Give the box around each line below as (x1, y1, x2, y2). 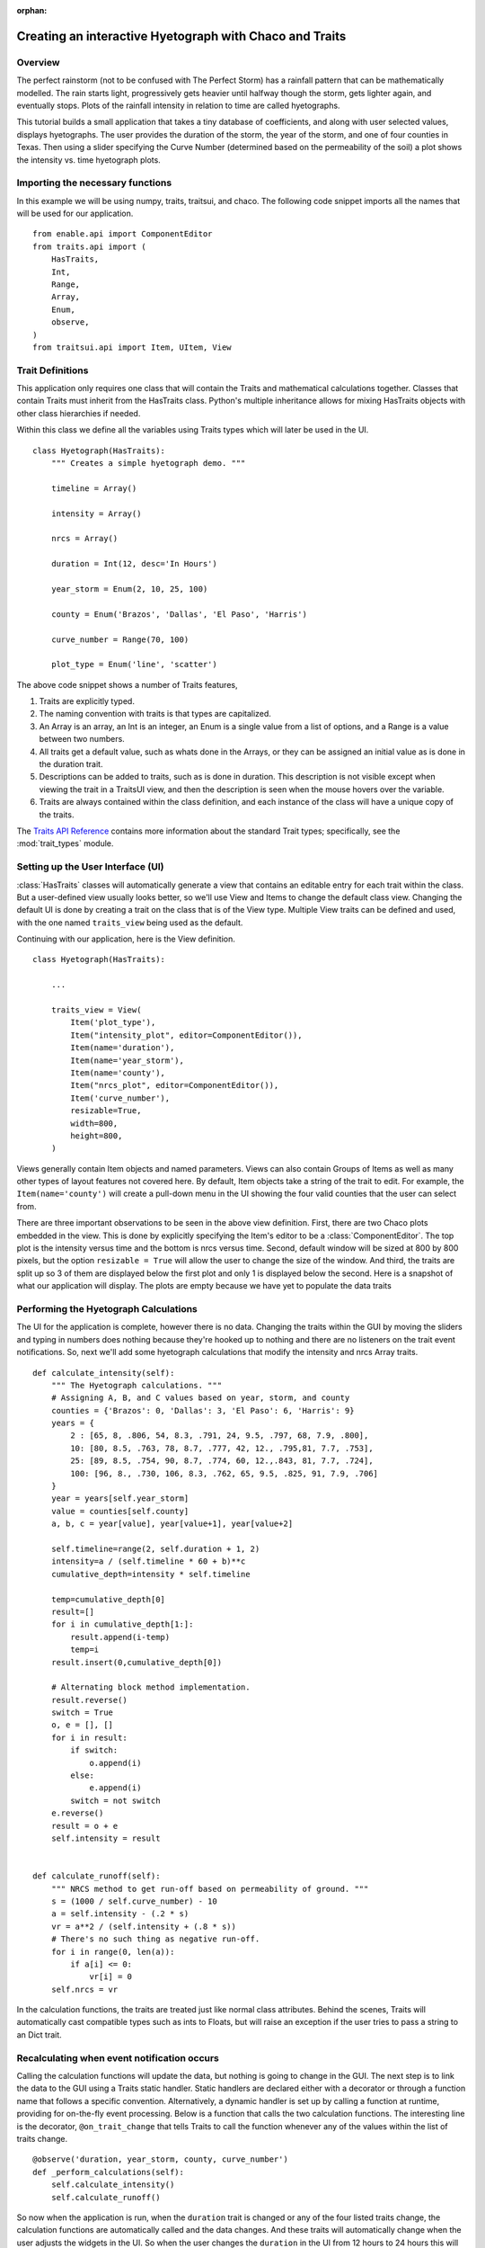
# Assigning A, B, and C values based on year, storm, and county (50, 1393, 350, 1403)
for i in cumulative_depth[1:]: (50, 1619, 194, 1629)
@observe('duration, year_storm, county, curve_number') (32, 2154, 289, 2164)
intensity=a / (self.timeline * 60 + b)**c (50, 1557, 246, 1566)
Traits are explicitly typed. (39, 696, 135, 707)
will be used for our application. (16, 208, 134, 219)
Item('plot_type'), (70, 1017, 156, 1028)
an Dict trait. (16, 2029, 62, 2040)
